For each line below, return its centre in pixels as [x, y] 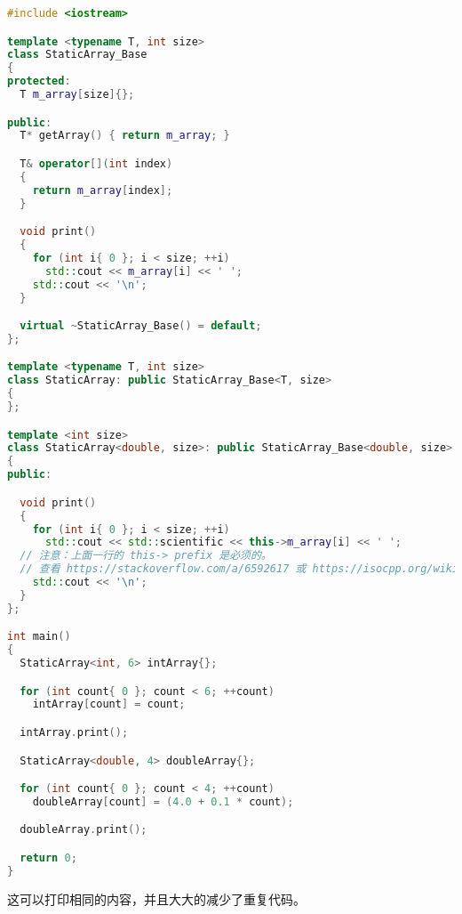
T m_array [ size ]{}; [77, 95]
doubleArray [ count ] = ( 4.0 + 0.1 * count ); [163, 801]
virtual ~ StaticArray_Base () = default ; [141, 326]
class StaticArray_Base [77, 55]
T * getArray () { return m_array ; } [125, 136]
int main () [39, 637]
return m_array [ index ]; [103, 190]
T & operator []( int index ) [96, 163]
